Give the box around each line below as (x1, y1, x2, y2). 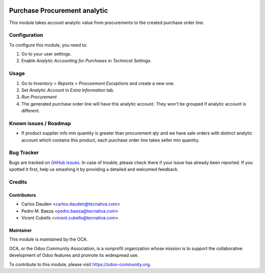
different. (21, 108, 40, 114)
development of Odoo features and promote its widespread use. (9, 252, 139, 258)
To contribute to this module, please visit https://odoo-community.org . (9, 261, 152, 267)
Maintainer (9, 227, 32, 233)
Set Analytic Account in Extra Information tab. (21, 87, 115, 93)
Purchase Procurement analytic (9, 6, 108, 15)
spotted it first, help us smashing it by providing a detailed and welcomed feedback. (9, 166, 179, 172)
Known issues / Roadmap (9, 120, 71, 127)
